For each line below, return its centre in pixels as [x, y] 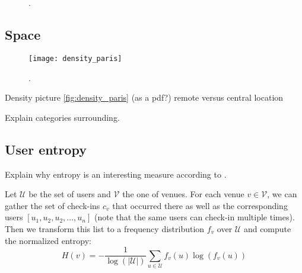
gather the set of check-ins [53, 205]
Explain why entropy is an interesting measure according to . [116, 174]
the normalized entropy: [48, 240]
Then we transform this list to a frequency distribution [105, 229]
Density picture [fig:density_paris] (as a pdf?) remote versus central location [144, 97]
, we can [282, 194]
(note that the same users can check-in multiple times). [194, 217]
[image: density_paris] [75, 58]
